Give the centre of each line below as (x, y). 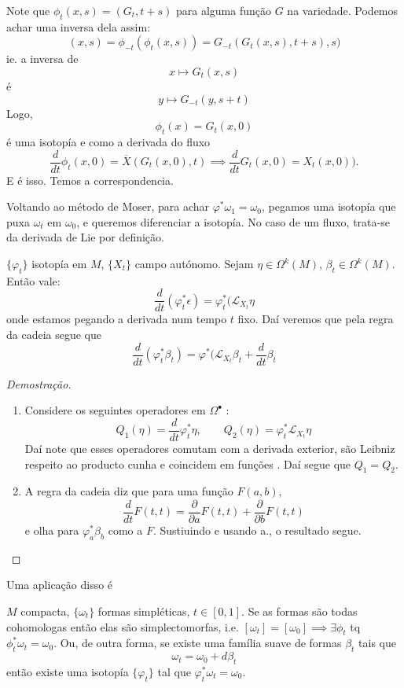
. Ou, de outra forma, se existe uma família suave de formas (198, 643)
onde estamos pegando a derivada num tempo (117, 319)
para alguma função (224, 10)
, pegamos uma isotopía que (329, 206)
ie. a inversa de (42, 59)
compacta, (45, 611)
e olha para (52, 530)
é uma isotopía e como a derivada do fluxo (108, 141)
